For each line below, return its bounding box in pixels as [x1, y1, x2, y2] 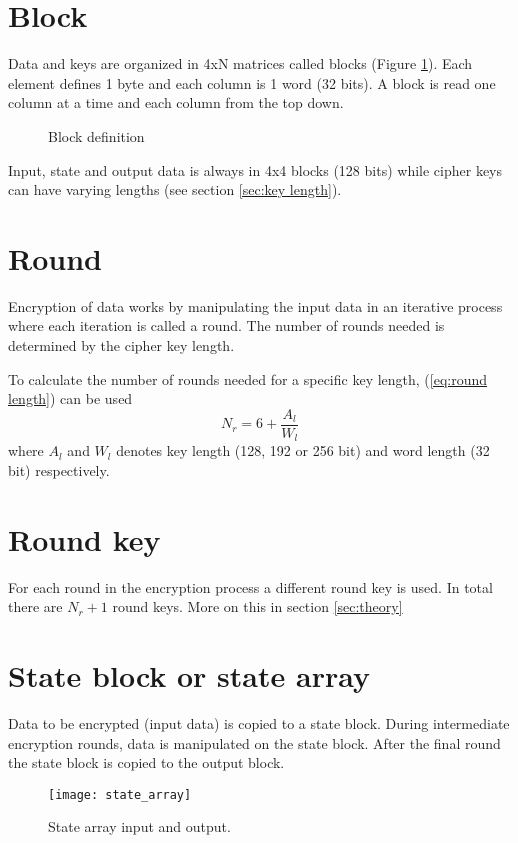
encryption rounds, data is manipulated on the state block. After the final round [8, 732, 501, 753]
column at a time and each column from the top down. [8, 92, 344, 113]
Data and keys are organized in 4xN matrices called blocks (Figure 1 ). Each [8, 53, 473, 74]
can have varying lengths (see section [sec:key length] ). [8, 179, 342, 200]
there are [8, 596, 63, 617]
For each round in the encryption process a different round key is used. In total [8, 576, 493, 597]
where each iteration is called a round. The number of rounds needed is [8, 315, 445, 336]
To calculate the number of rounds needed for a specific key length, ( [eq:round [8, 368, 488, 389]
